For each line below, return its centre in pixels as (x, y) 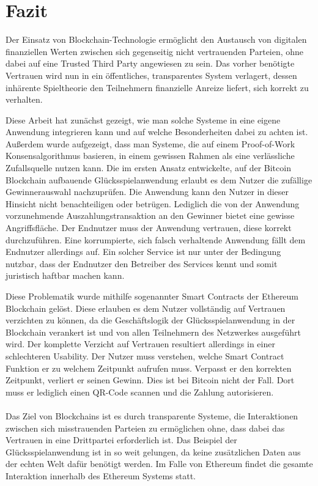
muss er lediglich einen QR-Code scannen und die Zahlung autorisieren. (140, 392)
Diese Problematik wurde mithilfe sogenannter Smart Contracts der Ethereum (152, 296)
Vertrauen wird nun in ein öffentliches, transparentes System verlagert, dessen (151, 75)
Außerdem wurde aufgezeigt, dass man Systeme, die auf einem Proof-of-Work (150, 143)
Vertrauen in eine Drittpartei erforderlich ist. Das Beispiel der (121, 440)
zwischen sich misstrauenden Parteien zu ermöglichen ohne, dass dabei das (145, 428)
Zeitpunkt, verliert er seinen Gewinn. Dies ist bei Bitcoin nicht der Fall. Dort (150, 380)
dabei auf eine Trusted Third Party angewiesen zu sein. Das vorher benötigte (150, 63)
